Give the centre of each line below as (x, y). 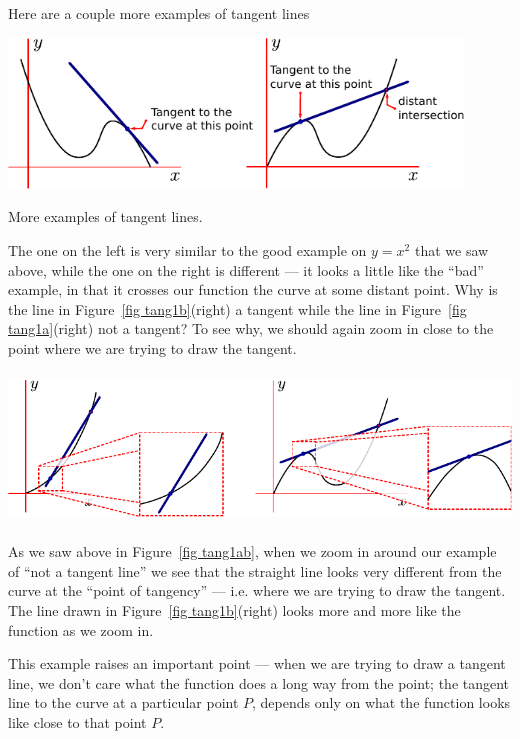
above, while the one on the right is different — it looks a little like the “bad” (246, 269)
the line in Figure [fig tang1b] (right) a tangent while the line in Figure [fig (237, 308)
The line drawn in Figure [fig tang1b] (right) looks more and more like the (234, 610)
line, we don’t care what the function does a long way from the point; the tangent (259, 682)
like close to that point (77, 722)
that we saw (451, 249)
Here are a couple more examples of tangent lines (159, 13)
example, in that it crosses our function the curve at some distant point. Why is (253, 289)
